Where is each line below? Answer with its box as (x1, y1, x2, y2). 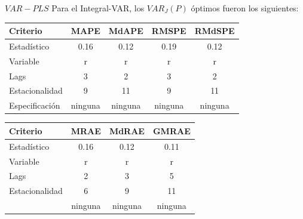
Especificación (9, 99, 60, 112)
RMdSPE (194, 24, 235, 37)
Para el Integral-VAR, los (51, 2, 145, 14)
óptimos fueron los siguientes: (191, 2, 299, 14)
